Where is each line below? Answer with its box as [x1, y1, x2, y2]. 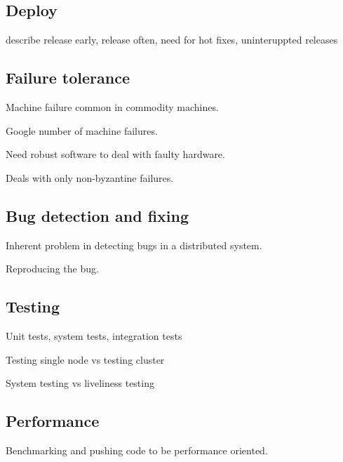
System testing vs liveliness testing [6, 376, 154, 390]
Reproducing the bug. [6, 261, 99, 276]
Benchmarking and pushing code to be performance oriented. [6, 442, 268, 457]
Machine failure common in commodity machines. [6, 100, 219, 114]
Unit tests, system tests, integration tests [6, 328, 182, 343]
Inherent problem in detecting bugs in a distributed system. [6, 237, 262, 252]
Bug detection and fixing [6, 204, 189, 226]
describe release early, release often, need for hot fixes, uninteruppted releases [6, 32, 338, 47]
